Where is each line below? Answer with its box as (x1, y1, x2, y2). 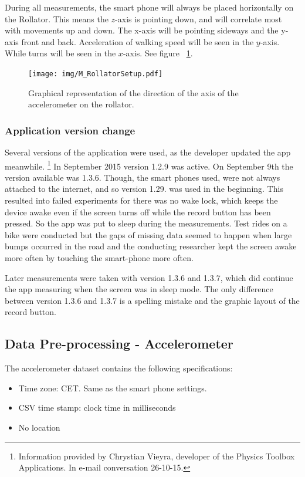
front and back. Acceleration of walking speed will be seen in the (21, 35, 254, 48)
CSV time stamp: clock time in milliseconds (18, 401, 176, 414)
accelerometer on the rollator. (28, 98, 134, 110)
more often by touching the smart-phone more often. (5, 252, 194, 264)
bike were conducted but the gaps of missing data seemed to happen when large (5, 228, 292, 241)
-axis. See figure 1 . (123, 47, 193, 59)
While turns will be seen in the (5, 47, 116, 59)
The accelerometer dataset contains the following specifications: (5, 362, 233, 374)
